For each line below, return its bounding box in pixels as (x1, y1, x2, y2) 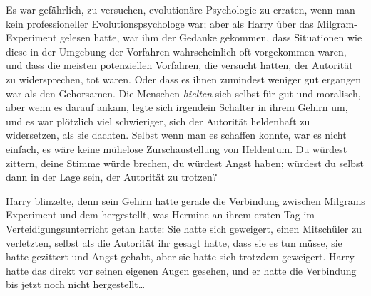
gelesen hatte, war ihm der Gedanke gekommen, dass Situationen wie (60, 30, 362, 45)
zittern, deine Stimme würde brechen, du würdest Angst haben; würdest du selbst (6, 155, 364, 170)
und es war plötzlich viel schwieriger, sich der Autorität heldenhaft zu (6, 113, 310, 128)
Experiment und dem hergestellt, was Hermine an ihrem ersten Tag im (6, 207, 315, 222)
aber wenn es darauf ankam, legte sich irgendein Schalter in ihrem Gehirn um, (6, 100, 348, 115)
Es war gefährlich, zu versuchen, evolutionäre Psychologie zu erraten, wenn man (6, 2, 355, 16)
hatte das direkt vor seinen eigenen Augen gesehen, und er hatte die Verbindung (6, 263, 357, 277)
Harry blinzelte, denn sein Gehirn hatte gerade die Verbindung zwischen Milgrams (6, 193, 365, 208)
